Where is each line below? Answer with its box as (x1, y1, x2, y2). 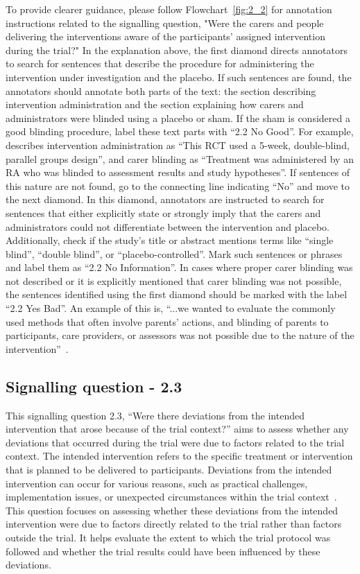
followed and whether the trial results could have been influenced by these (6, 543, 320, 558)
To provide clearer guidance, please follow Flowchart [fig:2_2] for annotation (6, 2, 332, 16)
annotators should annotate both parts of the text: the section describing (6, 83, 316, 98)
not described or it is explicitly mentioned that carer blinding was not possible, (6, 273, 342, 288)
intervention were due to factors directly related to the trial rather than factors (6, 516, 342, 531)
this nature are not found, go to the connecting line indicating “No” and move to (6, 178, 350, 193)
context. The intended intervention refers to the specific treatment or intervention (6, 449, 353, 463)
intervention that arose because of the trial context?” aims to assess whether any (6, 421, 349, 436)
